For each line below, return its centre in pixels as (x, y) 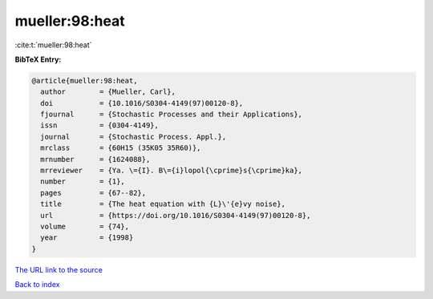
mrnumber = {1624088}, (95, 159)
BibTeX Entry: (38, 59)
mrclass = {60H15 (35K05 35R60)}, (121, 148)
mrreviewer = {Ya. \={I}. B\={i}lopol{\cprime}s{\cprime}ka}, (172, 171)
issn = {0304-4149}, (100, 125)
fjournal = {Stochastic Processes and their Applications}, (172, 115)
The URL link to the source (59, 269)
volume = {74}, (85, 226)
